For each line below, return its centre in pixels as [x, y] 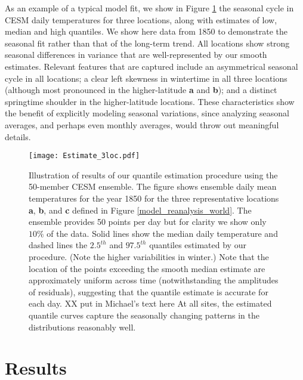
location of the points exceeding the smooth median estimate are [147, 268]
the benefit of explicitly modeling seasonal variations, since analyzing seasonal [147, 113]
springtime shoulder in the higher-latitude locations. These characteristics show [150, 101]
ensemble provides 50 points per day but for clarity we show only [148, 222]
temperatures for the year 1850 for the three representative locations [154, 198]
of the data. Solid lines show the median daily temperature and [162, 233]
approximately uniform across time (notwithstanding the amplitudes [154, 280]
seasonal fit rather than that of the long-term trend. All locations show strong [147, 43]
